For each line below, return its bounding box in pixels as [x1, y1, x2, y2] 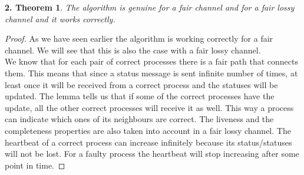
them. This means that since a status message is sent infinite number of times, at [5, 66, 298, 79]
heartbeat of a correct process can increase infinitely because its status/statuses [5, 136, 292, 148]
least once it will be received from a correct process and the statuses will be [5, 78, 278, 90]
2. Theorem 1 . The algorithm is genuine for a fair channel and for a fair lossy [5, 1, 295, 13]
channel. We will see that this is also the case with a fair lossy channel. [5, 43, 261, 56]
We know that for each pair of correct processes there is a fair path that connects [5, 55, 299, 68]
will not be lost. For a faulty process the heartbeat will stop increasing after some [5, 147, 299, 160]
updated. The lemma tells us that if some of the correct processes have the [5, 90, 275, 102]
